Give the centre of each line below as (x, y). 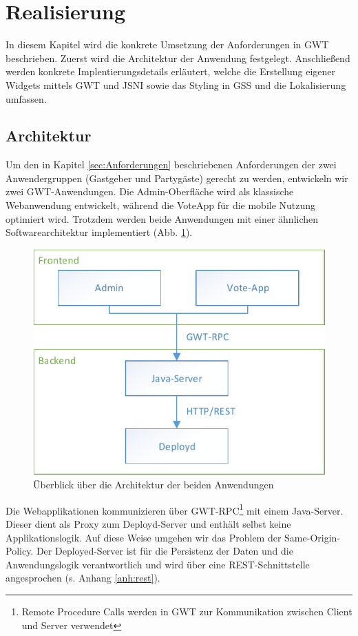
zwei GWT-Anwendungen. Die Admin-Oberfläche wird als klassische (150, 191)
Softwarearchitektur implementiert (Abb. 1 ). (99, 232)
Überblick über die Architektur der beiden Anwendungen (154, 485)
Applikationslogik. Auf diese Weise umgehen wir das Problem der (144, 537)
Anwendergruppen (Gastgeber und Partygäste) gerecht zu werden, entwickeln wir (177, 178)
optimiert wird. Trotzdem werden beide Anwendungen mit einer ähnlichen (162, 218)
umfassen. (26, 98)
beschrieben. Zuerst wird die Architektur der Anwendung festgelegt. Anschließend (178, 58)
